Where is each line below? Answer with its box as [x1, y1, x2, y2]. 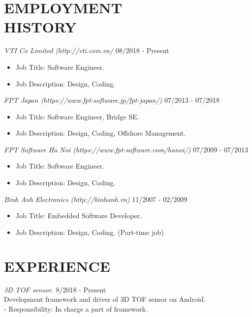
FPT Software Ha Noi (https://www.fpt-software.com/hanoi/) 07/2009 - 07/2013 [4, 144, 248, 154]
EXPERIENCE [4, 256, 110, 276]
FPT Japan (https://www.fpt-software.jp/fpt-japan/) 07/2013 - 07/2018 [4, 95, 220, 105]
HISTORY [4, 17, 77, 37]
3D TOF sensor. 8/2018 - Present [4, 284, 106, 294]
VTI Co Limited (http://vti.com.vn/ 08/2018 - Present [4, 45, 169, 56]
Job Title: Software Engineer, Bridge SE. [15, 111, 139, 121]
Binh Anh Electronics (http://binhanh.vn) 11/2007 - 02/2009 [4, 194, 188, 204]
